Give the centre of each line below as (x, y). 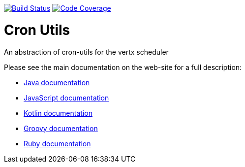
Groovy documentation (61, 128)
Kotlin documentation (58, 113)
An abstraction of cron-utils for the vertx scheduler (86, 52)
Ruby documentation (57, 143)
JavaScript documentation (66, 98)
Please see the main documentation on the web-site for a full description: (123, 67)
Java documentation (57, 82)
